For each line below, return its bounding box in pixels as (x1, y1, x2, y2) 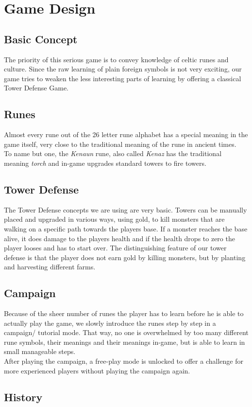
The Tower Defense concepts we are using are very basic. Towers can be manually (4, 204, 247, 214)
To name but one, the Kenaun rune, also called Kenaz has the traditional (4, 148, 222, 159)
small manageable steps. (4, 346, 76, 356)
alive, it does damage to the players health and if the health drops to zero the (4, 233, 235, 243)
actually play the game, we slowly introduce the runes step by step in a (4, 318, 216, 328)
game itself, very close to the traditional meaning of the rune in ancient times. (4, 139, 236, 149)
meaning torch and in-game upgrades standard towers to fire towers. (4, 158, 206, 168)
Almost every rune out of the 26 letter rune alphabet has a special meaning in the (4, 129, 248, 140)
